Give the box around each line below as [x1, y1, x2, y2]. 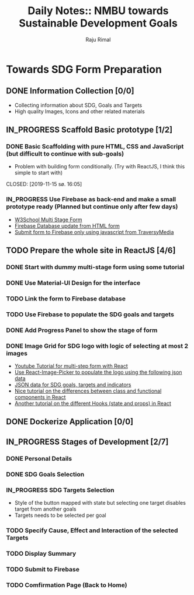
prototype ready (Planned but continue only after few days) [6, 202, 178, 211]
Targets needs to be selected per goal [14, 512, 106, 519]
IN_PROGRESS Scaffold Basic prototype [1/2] [6, 125, 173, 135]
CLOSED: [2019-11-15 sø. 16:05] [6, 181, 82, 188]
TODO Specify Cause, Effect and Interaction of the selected [6, 526, 178, 535]
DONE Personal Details [6, 454, 72, 462]
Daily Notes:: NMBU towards [27, 4, 169, 18]
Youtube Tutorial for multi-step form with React [14, 363, 129, 370]
